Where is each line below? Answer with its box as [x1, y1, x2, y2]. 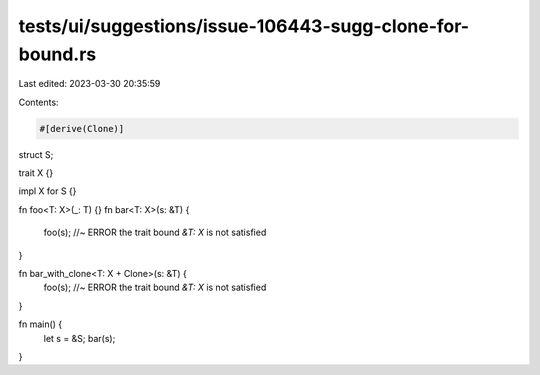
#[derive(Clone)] [39, 123, 125, 134]
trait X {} [18, 167, 54, 179]
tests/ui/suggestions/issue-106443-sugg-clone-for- [18, 15, 470, 37]
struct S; [18, 148, 54, 160]
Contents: [18, 96, 59, 108]
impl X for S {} [18, 185, 77, 197]
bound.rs [18, 43, 97, 65]
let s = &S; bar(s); [43, 332, 116, 344]
